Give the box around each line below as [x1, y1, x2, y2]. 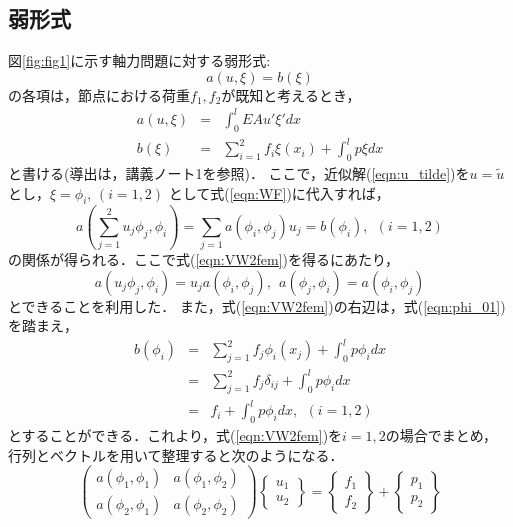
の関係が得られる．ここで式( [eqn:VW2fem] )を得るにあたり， [8, 249, 400, 270]
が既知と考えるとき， [221, 84, 361, 105]
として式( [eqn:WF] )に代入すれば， [168, 182, 390, 203]
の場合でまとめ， [385, 424, 498, 445]
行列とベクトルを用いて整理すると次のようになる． [8, 444, 344, 465]
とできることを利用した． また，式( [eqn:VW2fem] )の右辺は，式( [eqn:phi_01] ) [8, 295, 506, 316]
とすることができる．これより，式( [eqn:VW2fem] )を [8, 424, 343, 445]
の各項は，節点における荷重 [8, 84, 190, 105]
